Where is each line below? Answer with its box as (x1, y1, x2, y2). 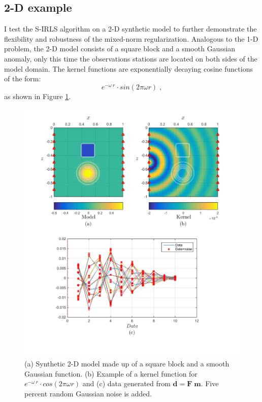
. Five (201, 378, 219, 389)
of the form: (4, 73, 41, 84)
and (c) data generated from (82, 378, 171, 389)
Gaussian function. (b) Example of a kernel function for (24, 368, 198, 379)
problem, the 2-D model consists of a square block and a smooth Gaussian (4, 43, 236, 54)
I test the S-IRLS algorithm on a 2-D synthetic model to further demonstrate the (4, 23, 257, 34)
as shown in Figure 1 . (4, 90, 71, 101)
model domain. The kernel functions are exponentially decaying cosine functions (4, 63, 253, 74)
